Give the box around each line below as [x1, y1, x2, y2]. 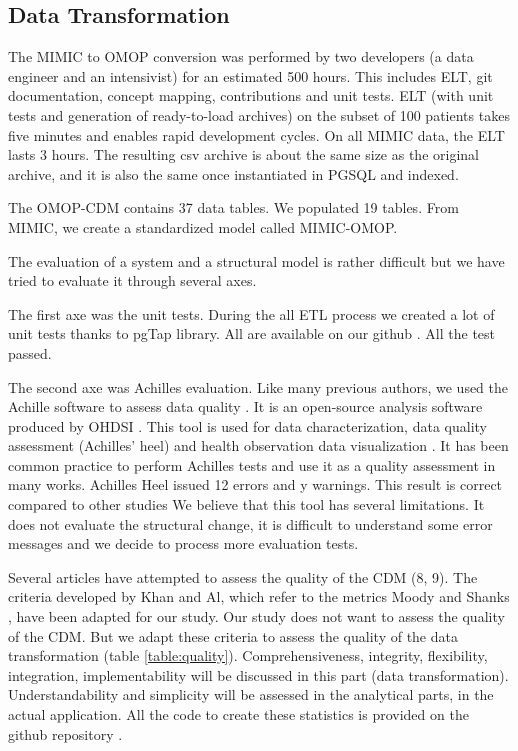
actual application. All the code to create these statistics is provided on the [8, 704, 469, 725]
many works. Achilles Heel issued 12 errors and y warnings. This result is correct [8, 474, 503, 495]
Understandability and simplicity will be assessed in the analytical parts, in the [8, 684, 494, 705]
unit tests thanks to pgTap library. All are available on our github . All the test [8, 323, 496, 344]
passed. [8, 342, 52, 363]
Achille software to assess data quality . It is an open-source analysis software [8, 396, 483, 417]
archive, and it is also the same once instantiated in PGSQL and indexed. [8, 163, 459, 184]
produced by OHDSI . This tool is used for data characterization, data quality [8, 415, 487, 436]
